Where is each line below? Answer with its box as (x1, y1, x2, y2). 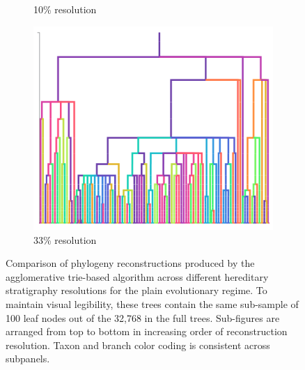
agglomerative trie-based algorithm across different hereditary (6, 269, 269, 284)
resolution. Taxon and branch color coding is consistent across (6, 337, 270, 352)
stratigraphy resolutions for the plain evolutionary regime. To (6, 283, 267, 298)
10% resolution (33, 2, 97, 16)
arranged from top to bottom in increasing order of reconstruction (6, 324, 288, 339)
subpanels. (6, 351, 50, 366)
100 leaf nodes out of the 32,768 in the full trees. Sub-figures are (6, 310, 280, 325)
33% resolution (33, 232, 97, 247)
